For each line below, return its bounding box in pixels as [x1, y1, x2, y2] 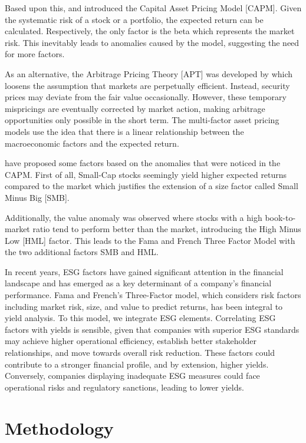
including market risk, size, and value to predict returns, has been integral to [5, 300, 283, 312]
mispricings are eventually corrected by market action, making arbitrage [5, 102, 265, 114]
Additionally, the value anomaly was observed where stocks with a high [5, 211, 262, 223]
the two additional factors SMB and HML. [5, 246, 159, 258]
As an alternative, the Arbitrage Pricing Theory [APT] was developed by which [5, 67, 293, 80]
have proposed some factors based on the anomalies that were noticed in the [5, 157, 281, 169]
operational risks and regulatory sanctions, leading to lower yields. [5, 381, 244, 393]
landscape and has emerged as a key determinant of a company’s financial [5, 277, 272, 289]
